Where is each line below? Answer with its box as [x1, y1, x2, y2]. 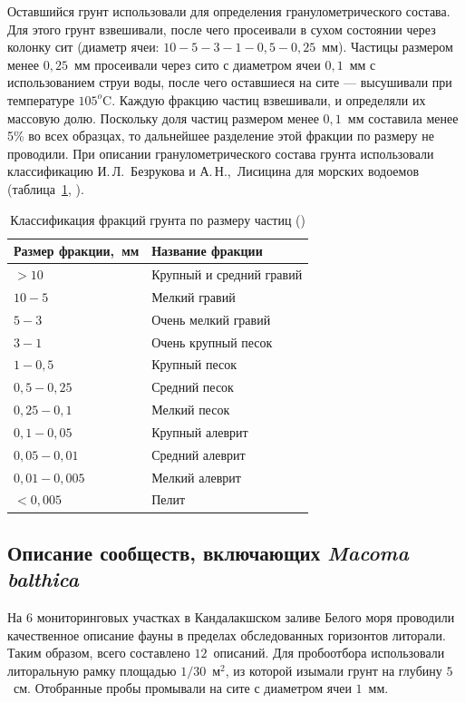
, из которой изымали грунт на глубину [225, 660, 442, 679]
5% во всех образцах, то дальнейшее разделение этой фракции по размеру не [7, 126, 434, 145]
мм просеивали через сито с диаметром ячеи [73, 54, 321, 73]
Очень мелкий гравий [151, 309, 271, 328]
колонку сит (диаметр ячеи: [7, 37, 160, 56]
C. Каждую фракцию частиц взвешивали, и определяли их [102, 90, 426, 109]
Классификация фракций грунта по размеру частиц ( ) [10, 210, 305, 229]
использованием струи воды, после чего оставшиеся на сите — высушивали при [7, 73, 452, 92]
